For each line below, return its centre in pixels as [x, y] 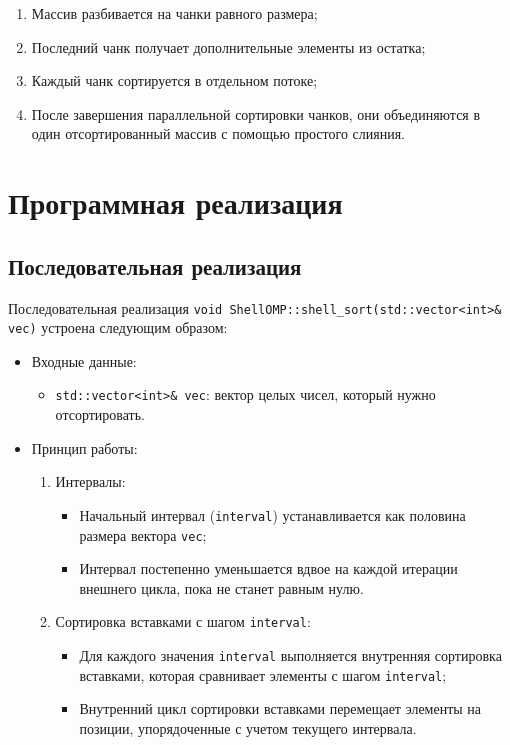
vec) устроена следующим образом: [118, 327]
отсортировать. [100, 414]
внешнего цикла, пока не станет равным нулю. [221, 587]
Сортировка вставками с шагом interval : [183, 621]
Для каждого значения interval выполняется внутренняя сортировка [290, 655]
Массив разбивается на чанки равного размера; [174, 13]
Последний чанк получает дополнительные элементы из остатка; [228, 46]
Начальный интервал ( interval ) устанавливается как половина [272, 514]
